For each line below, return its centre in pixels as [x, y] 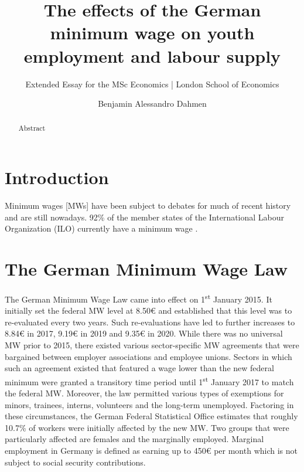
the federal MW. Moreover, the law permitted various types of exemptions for [144, 393]
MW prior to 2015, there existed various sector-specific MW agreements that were [152, 345]
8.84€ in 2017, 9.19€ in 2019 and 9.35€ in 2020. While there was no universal [144, 333]
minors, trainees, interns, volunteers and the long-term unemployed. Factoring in [149, 404]
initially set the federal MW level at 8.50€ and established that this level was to [148, 310]
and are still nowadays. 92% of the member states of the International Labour [145, 217]
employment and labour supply [152, 55]
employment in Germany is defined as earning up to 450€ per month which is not [151, 451]
